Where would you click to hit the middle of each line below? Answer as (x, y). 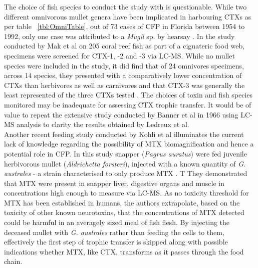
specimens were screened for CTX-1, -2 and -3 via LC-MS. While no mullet (119, 55)
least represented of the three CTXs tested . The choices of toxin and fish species (128, 95)
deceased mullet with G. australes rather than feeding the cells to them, (114, 232)
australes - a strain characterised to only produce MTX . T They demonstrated (126, 173)
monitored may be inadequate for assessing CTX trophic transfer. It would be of (128, 104)
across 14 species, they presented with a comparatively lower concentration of (123, 75)
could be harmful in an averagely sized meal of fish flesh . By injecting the (117, 222)
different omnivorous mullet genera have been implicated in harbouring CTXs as (128, 16)
